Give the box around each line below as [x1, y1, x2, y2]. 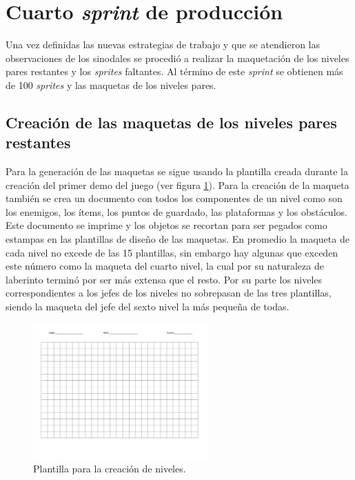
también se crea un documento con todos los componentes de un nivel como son [6, 191, 343, 206]
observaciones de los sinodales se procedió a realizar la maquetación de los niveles [6, 50, 349, 65]
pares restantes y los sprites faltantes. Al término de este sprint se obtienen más [6, 64, 343, 79]
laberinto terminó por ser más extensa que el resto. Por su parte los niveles [6, 272, 323, 286]
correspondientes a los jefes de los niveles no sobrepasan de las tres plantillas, [6, 286, 332, 300]
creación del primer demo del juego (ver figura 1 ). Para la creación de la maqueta [6, 177, 349, 192]
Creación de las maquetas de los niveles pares [6, 111, 337, 132]
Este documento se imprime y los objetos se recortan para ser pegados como [6, 218, 327, 232]
